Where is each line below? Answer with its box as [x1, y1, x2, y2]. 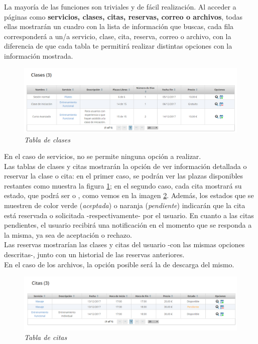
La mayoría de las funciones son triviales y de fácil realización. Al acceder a [4, 2, 236, 12]
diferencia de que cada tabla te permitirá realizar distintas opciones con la [4, 41, 232, 51]
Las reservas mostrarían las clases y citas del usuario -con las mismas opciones [4, 239, 245, 250]
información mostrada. [4, 50, 73, 61]
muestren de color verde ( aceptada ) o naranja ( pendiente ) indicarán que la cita [4, 200, 245, 211]
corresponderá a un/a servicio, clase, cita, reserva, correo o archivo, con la [4, 31, 231, 41]
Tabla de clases [24, 134, 70, 144]
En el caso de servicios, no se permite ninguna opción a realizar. [4, 151, 201, 161]
